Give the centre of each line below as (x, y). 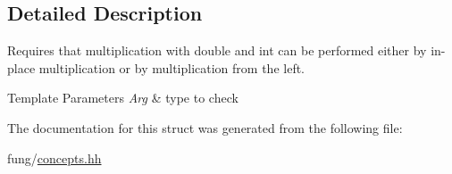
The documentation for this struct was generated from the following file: (205, 127)
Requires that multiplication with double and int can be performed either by (217, 50)
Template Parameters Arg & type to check (123, 98)
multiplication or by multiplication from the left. (172, 67)
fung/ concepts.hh (54, 157)
